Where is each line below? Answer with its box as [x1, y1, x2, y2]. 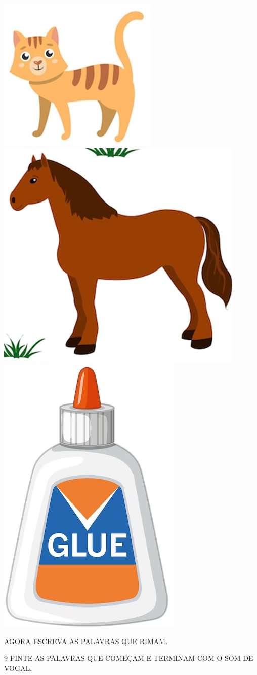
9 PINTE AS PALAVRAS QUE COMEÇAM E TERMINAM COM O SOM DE [4, 653, 253, 663]
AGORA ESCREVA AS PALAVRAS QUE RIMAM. [4, 635, 168, 646]
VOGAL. [4, 662, 32, 673]
